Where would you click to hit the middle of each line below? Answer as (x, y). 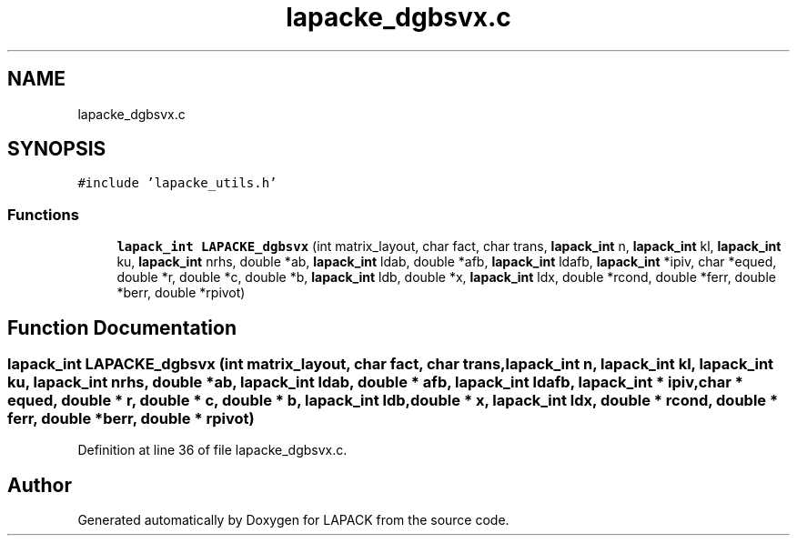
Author (40, 485)
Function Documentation (122, 327)
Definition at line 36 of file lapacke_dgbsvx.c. (212, 450)
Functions (43, 214)
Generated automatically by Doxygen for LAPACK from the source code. (293, 520)
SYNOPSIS (57, 149)
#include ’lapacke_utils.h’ (177, 183)
